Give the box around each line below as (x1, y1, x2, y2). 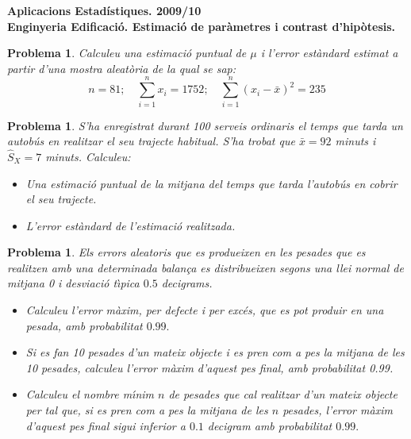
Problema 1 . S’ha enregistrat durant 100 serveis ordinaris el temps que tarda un (7, 117, 403, 133)
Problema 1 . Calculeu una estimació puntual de (7, 44, 247, 61)
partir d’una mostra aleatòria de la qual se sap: (7, 60, 236, 76)
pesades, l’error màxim (282, 402, 393, 418)
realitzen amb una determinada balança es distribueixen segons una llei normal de (7, 259, 404, 275)
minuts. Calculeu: (45, 148, 131, 164)
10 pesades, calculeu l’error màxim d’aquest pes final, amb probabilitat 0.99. (25, 359, 394, 375)
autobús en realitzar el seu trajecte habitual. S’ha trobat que (7, 133, 295, 149)
